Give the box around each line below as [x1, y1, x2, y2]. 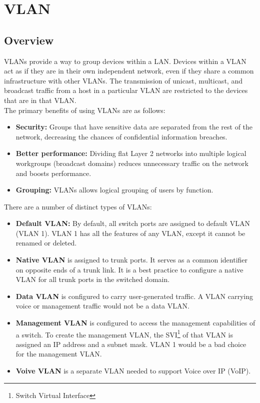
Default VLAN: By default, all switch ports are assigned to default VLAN [15, 218, 250, 228]
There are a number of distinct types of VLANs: [4, 201, 152, 211]
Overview [4, 32, 54, 47]
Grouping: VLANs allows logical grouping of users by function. [15, 184, 213, 195]
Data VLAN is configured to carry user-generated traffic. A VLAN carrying [15, 290, 253, 301]
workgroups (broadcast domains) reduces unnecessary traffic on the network [15, 157, 248, 168]
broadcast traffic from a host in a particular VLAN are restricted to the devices [4, 85, 248, 95]
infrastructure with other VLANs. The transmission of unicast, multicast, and [4, 75, 242, 85]
